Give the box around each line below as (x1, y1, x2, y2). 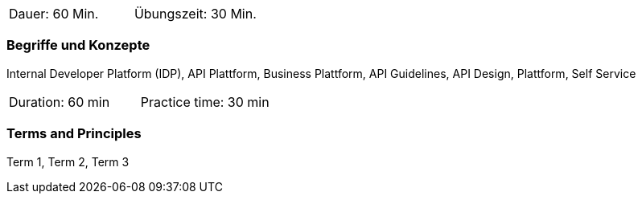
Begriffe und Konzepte (6, 37, 150, 54)
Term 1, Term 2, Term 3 (6, 154, 130, 169)
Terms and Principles (6, 125, 142, 142)
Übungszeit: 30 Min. (134, 6, 257, 22)
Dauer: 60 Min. (9, 6, 99, 22)
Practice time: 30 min (140, 93, 270, 110)
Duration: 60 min (9, 93, 110, 110)
